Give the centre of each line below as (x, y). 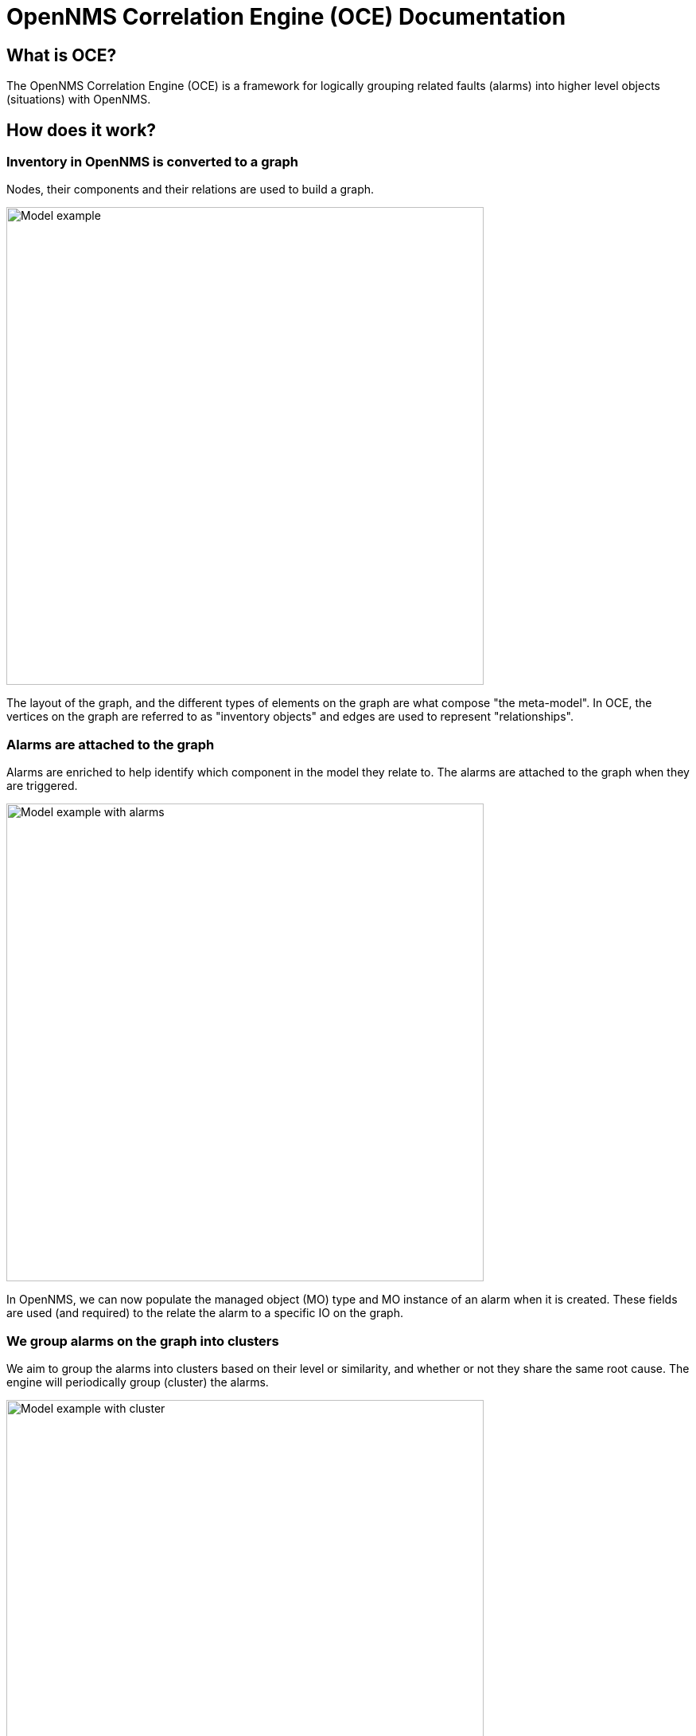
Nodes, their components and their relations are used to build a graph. (191, 190)
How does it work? (82, 130)
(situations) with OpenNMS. (79, 100)
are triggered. (42, 786)
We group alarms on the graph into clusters (143, 1341)
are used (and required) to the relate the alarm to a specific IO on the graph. (205, 1313)
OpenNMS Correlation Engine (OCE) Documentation (286, 17)
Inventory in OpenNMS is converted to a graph (152, 162)
